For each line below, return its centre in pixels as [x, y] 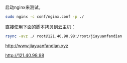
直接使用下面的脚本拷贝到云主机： [40, 27]
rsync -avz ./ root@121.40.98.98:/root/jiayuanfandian [64, 36]
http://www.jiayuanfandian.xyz [37, 46]
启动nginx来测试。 [24, 7]
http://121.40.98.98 [25, 55]
